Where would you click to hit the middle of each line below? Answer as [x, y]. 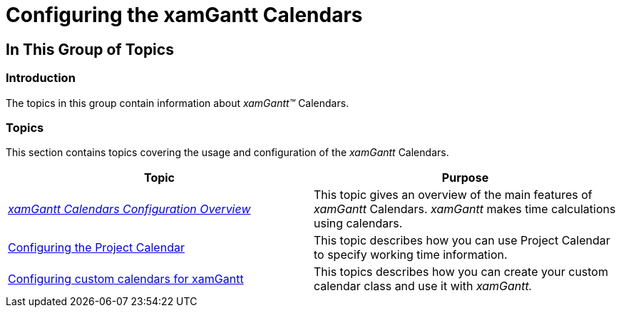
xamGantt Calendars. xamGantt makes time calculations [465, 209]
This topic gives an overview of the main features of [453, 195]
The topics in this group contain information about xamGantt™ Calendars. [178, 103]
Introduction [41, 78]
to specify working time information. [411, 255]
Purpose [465, 178]
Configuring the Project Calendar [96, 248]
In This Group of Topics [90, 49]
